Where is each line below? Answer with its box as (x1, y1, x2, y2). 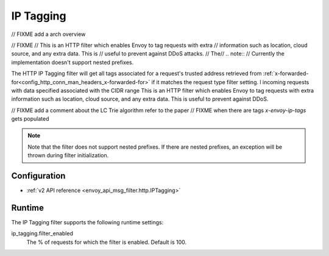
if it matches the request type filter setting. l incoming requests (151, 78, 310, 85)
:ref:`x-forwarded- (263, 70, 309, 77)
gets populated (11, 115, 49, 123)
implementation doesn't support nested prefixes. (11, 59, 134, 66)
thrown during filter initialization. (27, 152, 109, 159)
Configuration (11, 171, 66, 181)
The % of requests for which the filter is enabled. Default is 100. (26, 238, 187, 246)
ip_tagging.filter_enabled (11, 230, 73, 237)
